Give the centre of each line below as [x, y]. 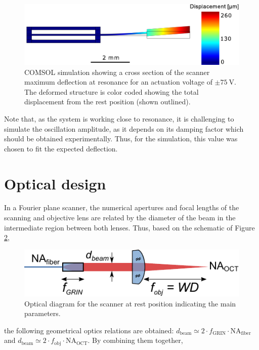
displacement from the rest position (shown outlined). [107, 102]
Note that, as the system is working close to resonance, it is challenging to [119, 118]
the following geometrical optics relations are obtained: [89, 330]
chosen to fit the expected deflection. [61, 148]
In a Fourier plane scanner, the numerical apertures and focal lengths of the [122, 207]
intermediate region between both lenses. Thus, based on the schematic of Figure [129, 227]
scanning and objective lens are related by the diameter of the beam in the [120, 218]
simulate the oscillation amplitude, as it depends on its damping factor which [124, 128]
